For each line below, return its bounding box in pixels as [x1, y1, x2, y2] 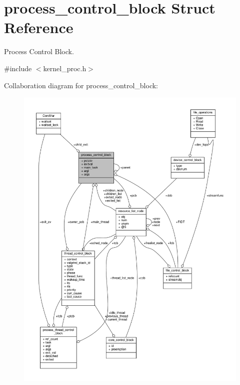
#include [4, 63, 32, 73]
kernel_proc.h [43, 63, 86, 73]
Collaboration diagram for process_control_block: [4, 80, 158, 90]
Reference [4, 17, 73, 38]
